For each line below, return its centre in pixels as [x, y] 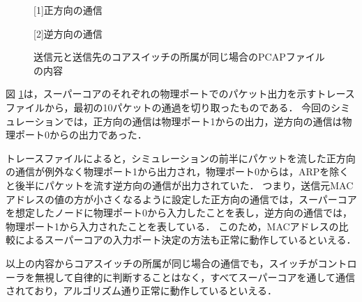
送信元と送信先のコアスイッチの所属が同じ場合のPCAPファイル [179, 57]
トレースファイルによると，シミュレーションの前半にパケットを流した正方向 [181, 158]
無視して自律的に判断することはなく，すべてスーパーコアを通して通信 [195, 277]
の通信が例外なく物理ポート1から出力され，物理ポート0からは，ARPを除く [178, 172]
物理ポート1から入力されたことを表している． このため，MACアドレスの [172, 226]
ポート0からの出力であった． [81, 135]
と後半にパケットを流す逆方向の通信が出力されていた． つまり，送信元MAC [180, 185]
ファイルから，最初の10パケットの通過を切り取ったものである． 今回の [168, 107]
